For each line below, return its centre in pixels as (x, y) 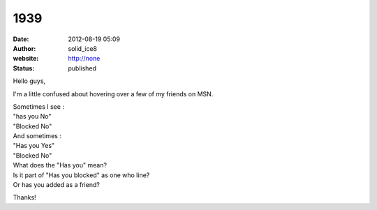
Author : (24, 48)
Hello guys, (29, 81)
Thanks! (24, 197)
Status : (24, 68)
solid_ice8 (83, 48)
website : (26, 59)
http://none (84, 59)
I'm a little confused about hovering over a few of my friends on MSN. (113, 93)
